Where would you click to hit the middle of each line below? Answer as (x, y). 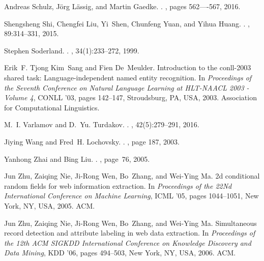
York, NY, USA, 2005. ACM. (50, 205)
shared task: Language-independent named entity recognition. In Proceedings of (128, 77)
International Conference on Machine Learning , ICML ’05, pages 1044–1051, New (131, 196)
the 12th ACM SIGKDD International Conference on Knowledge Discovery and (128, 242)
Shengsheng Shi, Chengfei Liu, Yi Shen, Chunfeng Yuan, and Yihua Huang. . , (127, 23)
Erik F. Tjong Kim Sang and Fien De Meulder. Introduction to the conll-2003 (128, 67)
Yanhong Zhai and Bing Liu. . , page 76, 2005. (77, 158)
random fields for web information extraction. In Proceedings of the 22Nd (118, 185)
